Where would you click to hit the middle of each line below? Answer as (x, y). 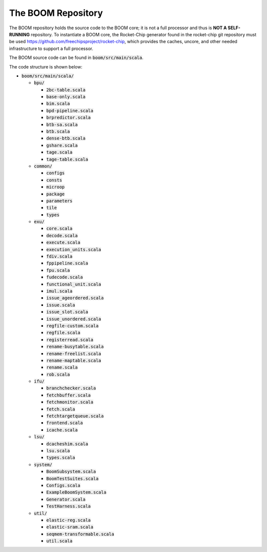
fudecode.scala (65, 277)
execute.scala (63, 243)
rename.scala (62, 368)
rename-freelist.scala (74, 354)
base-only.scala (66, 97)
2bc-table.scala (66, 90)
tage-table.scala (67, 159)
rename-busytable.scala (75, 347)
